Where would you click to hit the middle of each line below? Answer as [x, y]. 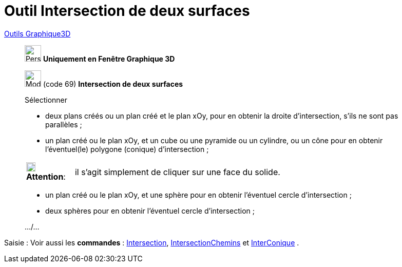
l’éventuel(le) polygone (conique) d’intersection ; [127, 149]
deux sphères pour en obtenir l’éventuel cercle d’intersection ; [150, 211]
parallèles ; [64, 124]
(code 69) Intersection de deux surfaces [113, 84]
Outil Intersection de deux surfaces [127, 11]
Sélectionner [46, 100]
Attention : [46, 176]
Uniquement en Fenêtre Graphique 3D [109, 59]
